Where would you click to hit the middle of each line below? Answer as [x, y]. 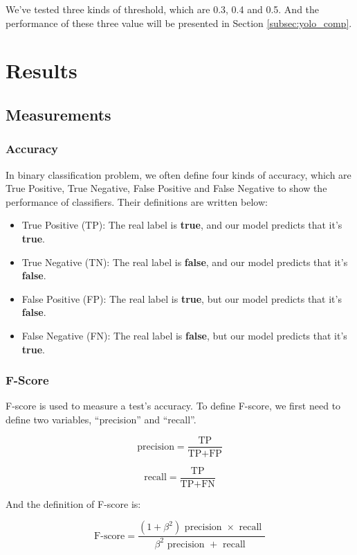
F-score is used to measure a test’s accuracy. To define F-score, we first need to [173, 406]
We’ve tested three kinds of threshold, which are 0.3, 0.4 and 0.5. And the [163, 9]
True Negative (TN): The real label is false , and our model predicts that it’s [185, 262]
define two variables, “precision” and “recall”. [101, 419]
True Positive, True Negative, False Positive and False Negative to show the [166, 188]
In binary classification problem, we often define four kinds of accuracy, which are [178, 174]
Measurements [58, 114]
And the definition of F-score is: [73, 503]
